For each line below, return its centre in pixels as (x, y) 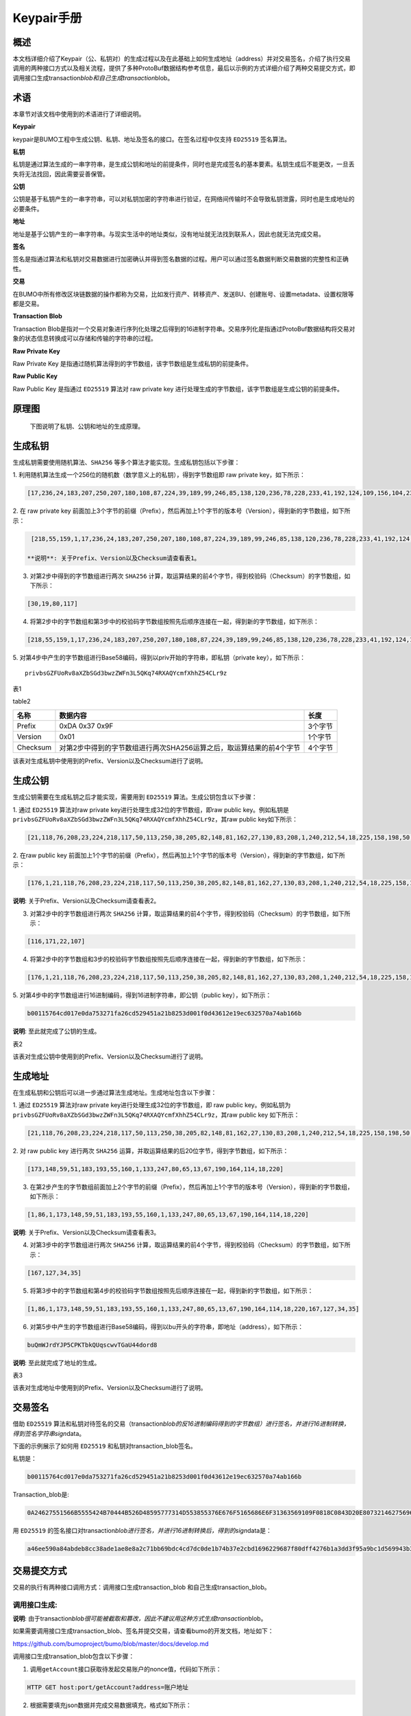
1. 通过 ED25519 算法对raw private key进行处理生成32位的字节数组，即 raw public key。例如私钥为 (152, 1105)
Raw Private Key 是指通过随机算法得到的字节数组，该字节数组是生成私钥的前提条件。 (133, 363)
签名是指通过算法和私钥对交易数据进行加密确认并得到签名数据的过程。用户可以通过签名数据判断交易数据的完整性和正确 (180, 259)
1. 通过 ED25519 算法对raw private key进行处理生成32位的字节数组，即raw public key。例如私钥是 (151, 809)
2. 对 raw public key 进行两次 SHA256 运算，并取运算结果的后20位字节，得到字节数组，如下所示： (151, 1150)
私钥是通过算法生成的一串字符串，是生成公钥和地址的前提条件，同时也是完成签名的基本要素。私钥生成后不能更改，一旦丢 (184, 164)
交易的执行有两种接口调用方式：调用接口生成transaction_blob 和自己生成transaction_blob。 (141, 1587)
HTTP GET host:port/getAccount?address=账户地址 (108, 1687)
